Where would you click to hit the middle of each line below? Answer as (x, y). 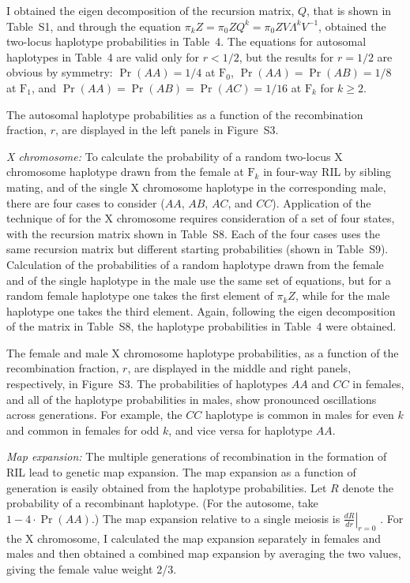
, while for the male (342, 295)
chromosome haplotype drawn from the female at (125, 172)
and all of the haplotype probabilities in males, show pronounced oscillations (192, 399)
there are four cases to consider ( (86, 202)
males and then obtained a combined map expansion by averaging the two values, (204, 553)
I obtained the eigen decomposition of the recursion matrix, (150, 10)
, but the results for (286, 56)
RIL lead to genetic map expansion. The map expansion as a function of (181, 472)
